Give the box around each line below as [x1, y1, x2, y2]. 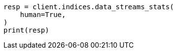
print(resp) [3, 26, 49, 34]
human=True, [20, 11, 66, 18]
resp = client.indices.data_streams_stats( [3, 3, 174, 11]
